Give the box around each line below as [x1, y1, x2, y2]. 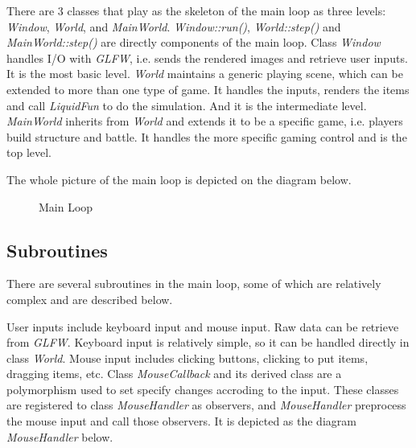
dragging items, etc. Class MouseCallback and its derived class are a [6, 365, 342, 382]
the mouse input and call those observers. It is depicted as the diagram [6, 413, 356, 430]
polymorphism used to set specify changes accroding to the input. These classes [6, 380, 399, 397]
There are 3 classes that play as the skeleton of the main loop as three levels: [6, 2, 386, 18]
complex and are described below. [6, 290, 173, 307]
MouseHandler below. [6, 428, 113, 445]
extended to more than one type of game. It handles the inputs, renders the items [6, 80, 410, 97]
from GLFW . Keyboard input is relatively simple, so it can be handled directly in [6, 334, 410, 351]
